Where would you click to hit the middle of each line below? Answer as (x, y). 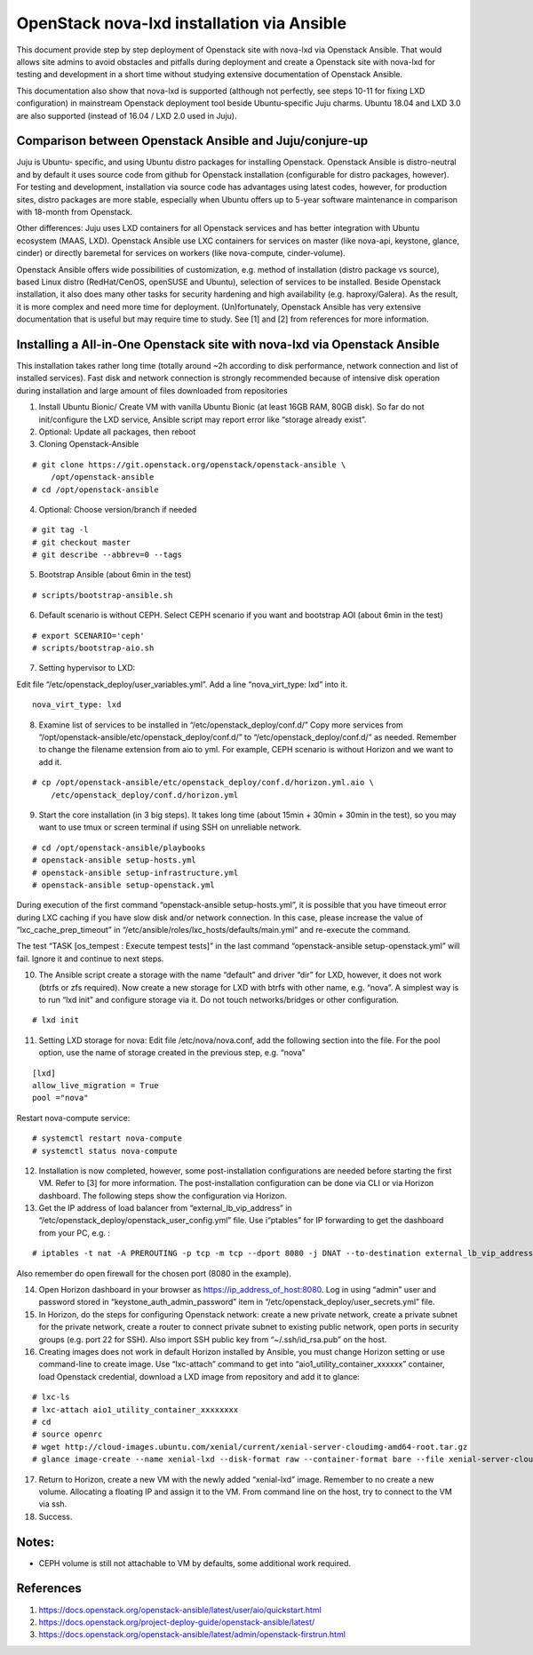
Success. (56, 1516)
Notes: (36, 1542)
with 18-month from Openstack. (75, 211)
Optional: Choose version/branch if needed (118, 509)
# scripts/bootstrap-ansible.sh (103, 595)
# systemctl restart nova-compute (107, 1138)
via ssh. (53, 1504)
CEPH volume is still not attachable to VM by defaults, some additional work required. (195, 1563)
